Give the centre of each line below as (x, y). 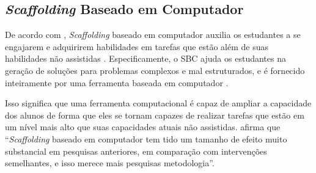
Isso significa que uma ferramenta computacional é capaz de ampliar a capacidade (158, 103)
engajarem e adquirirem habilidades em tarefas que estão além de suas (137, 46)
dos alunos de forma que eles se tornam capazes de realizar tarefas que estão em (155, 115)
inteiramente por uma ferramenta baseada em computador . (117, 82)
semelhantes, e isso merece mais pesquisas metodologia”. (110, 163)
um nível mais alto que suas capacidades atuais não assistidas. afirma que (143, 127)
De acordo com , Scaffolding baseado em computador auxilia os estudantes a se (153, 35)
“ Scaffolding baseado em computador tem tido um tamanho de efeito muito (146, 138)
